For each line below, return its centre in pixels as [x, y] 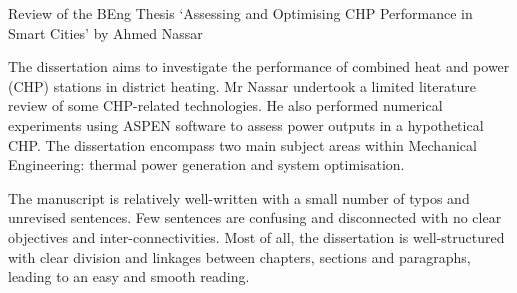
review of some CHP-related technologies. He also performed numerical [225, 105]
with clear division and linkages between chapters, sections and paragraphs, [239, 256]
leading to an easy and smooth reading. [129, 276]
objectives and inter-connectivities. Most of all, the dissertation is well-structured [256, 236]
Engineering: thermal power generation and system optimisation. [206, 164]
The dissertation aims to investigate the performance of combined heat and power [259, 66]
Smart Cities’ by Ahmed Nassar [105, 32]
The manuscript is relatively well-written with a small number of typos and [239, 197]
